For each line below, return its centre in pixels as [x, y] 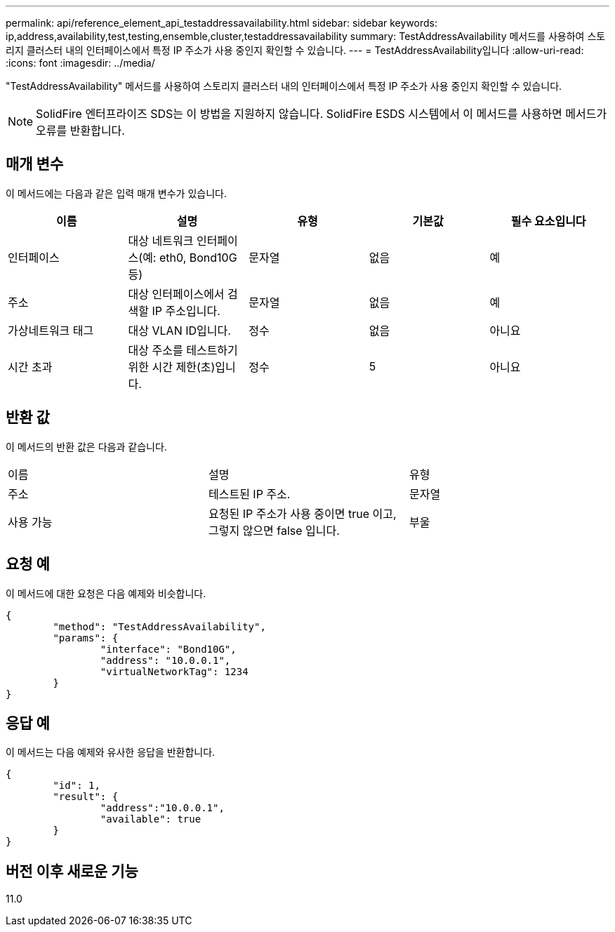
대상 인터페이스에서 [176, 294]
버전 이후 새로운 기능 [72, 871]
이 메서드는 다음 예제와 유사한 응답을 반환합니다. [111, 752]
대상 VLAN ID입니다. [179, 330]
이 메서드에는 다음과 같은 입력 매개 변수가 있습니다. [116, 193]
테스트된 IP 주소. [249, 494]
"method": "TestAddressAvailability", [159, 626]
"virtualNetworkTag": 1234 [174, 671]
